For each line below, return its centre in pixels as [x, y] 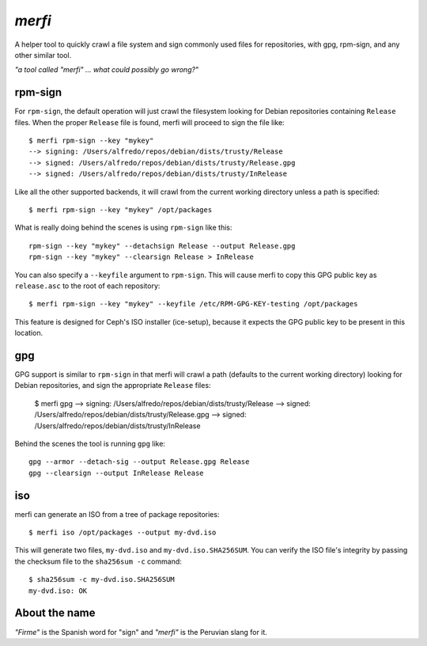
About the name [55, 613]
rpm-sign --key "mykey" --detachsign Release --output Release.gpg [162, 246]
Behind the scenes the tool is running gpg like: [90, 443]
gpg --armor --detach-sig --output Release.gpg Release [139, 462]
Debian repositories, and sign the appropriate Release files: [113, 386]
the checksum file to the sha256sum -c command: [98, 561]
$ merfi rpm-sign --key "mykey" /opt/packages [121, 209]
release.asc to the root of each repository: [87, 286]
